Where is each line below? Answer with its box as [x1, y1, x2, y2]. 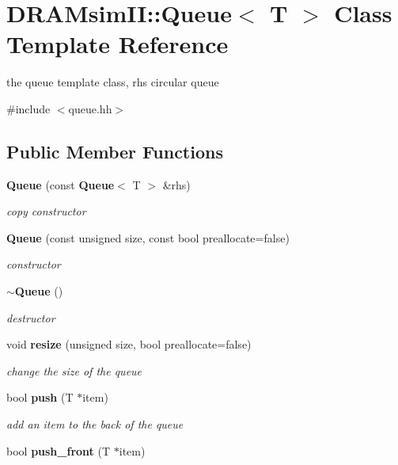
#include [6, 100, 51, 116]
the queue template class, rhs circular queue [6, 74, 219, 90]
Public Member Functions [6, 139, 223, 163]
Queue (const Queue [6, 176, 115, 192]
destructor [6, 309, 55, 326]
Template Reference [6, 28, 229, 60]
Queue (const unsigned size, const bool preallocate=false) [6, 229, 290, 246]
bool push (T [6, 389, 74, 406]
